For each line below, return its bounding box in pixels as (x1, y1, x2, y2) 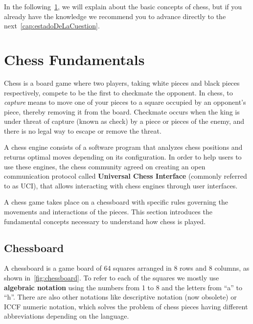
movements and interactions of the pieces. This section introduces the (4, 207, 212, 217)
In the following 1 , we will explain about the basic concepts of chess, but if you (4, 1, 242, 11)
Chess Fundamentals (4, 49, 145, 69)
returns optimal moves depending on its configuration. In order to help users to (4, 152, 242, 162)
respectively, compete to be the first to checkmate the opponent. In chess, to (4, 87, 233, 97)
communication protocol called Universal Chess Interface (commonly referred (4, 171, 247, 181)
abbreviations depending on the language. (4, 311, 129, 321)
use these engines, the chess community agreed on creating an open (4, 161, 206, 171)
